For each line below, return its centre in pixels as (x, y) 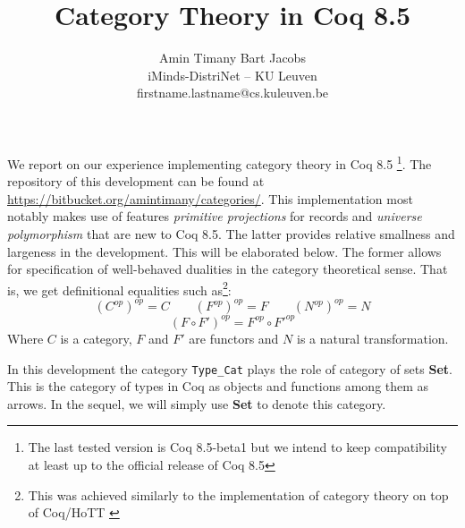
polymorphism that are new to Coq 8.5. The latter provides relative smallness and (231, 233)
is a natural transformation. (372, 338)
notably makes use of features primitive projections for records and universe (215, 216)
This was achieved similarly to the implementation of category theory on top (238, 494)
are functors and (234, 338)
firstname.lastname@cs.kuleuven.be (232, 93)
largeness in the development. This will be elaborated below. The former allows (224, 251)
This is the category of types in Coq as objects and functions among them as (218, 386)
